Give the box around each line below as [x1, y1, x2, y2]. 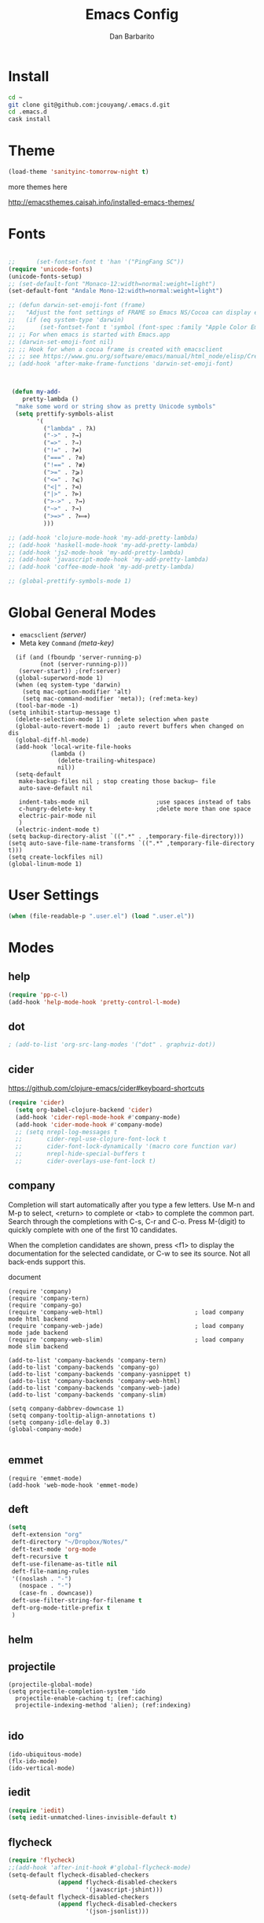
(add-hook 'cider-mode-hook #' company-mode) [15, 1120, 163, 1129]
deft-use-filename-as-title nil [11, 1560, 118, 1568]
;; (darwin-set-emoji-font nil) [8, 338, 114, 346]
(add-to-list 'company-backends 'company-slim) [8, 1391, 167, 1399]
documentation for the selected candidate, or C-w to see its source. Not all [8, 1248, 251, 1258]
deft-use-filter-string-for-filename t [11, 1596, 143, 1605]
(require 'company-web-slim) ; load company [8, 1336, 244, 1344]
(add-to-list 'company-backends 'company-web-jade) [8, 1384, 181, 1392]
